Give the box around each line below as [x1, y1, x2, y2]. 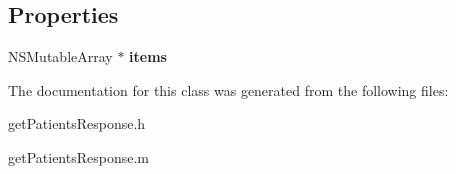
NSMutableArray [8, 46, 113, 67]
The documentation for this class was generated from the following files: [8, 79, 449, 100]
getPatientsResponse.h [8, 113, 146, 134]
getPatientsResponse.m [8, 146, 149, 167]
